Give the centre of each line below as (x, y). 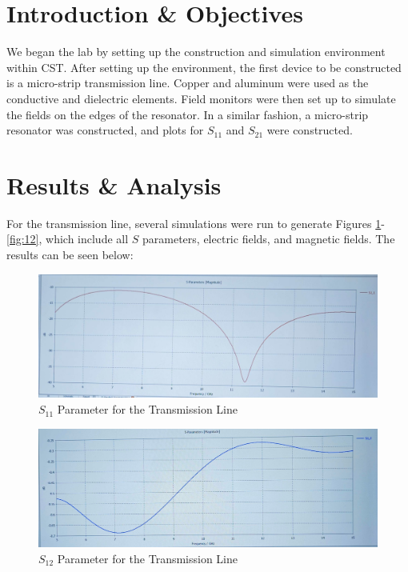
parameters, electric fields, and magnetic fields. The (269, 239)
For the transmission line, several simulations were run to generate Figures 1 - (196, 223)
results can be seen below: (70, 254)
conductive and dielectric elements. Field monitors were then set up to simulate (201, 98)
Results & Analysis (114, 184)
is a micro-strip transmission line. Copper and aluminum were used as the (188, 83)
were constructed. (310, 130)
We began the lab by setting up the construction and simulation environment (196, 52)
